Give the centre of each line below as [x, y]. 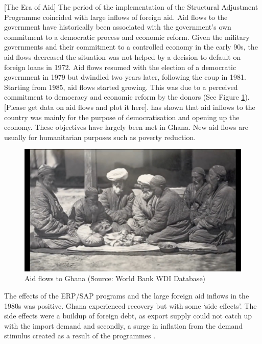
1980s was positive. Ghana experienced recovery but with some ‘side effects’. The [130, 305]
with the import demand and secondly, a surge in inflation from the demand [123, 325]
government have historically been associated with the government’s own [118, 27]
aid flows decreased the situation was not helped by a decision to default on [123, 56]
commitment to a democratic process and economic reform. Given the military [127, 37]
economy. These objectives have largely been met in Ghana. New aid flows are [126, 127]
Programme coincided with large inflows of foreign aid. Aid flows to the [116, 17]
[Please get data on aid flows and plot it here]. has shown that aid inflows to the [130, 107]
